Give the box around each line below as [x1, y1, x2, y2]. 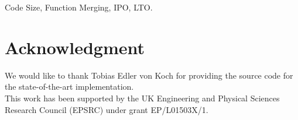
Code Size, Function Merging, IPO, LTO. [5, 1, 153, 13]
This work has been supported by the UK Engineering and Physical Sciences [5, 91, 280, 104]
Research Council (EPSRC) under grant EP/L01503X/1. [5, 103, 208, 115]
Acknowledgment [5, 35, 145, 59]
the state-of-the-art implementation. [5, 80, 134, 93]
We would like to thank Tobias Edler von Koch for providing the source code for [5, 69, 293, 81]
